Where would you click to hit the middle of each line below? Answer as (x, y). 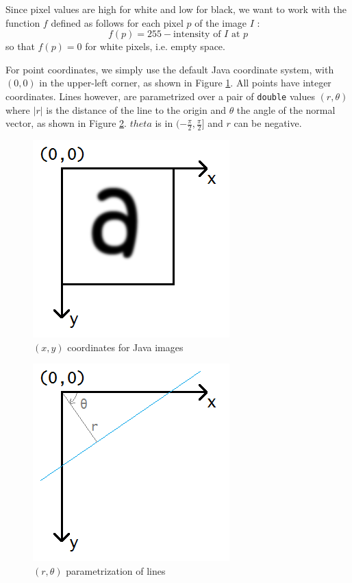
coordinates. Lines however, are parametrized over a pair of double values (160, 96)
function (23, 22)
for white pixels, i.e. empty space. (155, 46)
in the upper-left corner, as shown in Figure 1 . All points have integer (185, 83)
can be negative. (268, 123)
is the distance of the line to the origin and (136, 109)
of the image (221, 22)
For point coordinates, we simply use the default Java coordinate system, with (170, 69)
